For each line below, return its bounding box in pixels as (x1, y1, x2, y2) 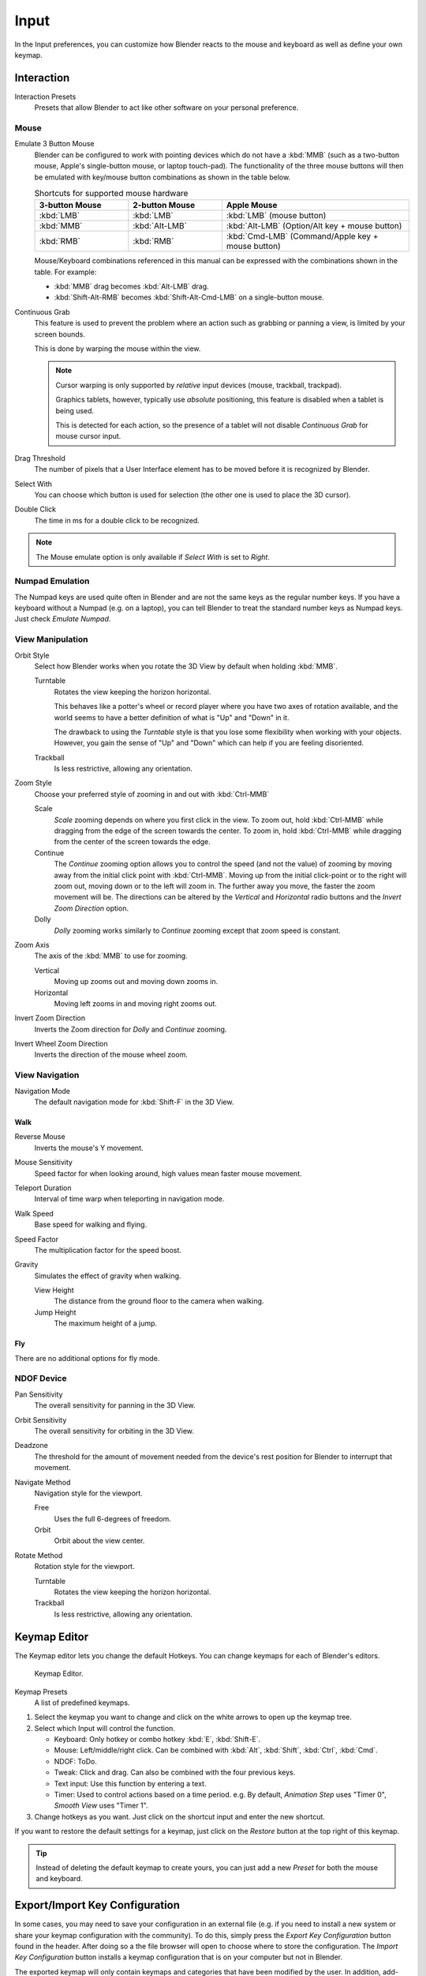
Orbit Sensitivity (14, 1415, 67, 1424)
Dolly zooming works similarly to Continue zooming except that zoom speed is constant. (54, 926, 341, 935)
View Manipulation (14, 634, 88, 645)
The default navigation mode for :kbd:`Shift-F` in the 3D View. (34, 1097, 234, 1107)
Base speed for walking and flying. (34, 1220, 148, 1229)
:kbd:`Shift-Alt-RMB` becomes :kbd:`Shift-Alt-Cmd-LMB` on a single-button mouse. (54, 292, 324, 302)
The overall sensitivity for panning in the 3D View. (34, 1401, 196, 1410)
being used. (55, 405, 95, 415)
